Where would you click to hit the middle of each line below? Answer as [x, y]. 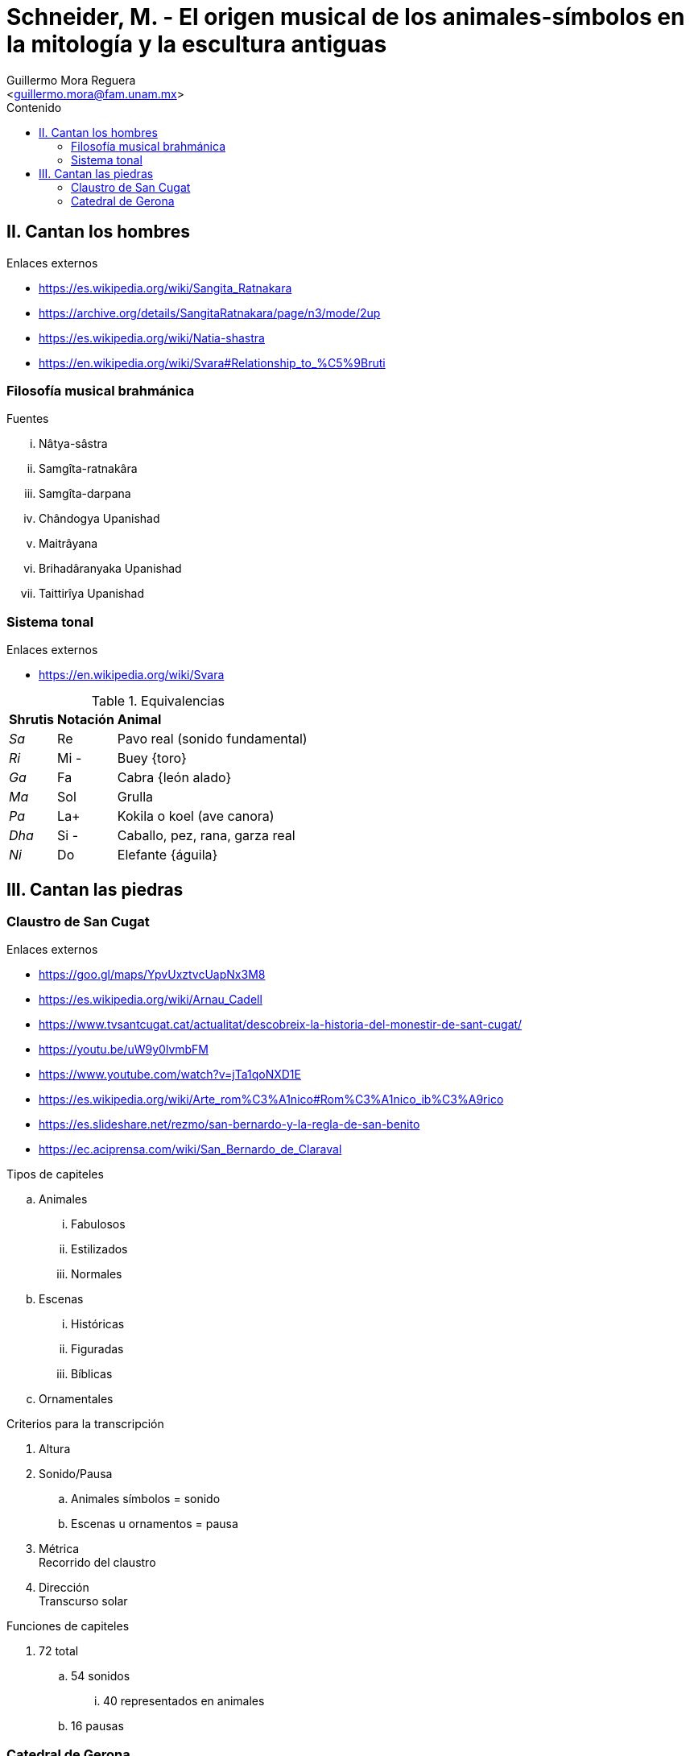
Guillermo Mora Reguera [71, 80]
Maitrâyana [68, 544]
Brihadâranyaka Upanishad [110, 569]
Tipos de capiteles [55, 1174]
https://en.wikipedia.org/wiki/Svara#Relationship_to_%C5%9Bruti [212, 362]
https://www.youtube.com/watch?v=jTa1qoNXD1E [170, 1075]
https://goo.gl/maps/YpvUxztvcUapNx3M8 [152, 975]
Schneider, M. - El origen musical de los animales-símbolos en [346, 17]
